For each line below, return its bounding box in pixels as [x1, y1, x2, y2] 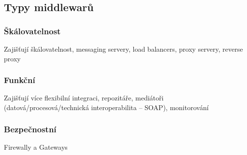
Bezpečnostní [4, 123, 57, 135]
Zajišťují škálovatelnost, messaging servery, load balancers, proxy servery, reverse [4, 44, 243, 54]
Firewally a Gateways [4, 141, 68, 152]
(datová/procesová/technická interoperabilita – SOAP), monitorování [4, 102, 209, 112]
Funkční [4, 74, 35, 86]
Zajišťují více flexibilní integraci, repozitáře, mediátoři [4, 93, 164, 103]
